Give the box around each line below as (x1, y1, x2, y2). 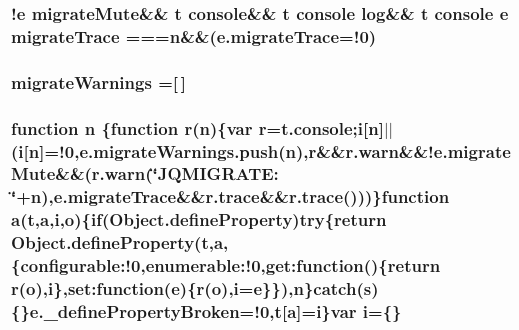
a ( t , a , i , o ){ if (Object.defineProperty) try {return (11, 207, 387, 232)
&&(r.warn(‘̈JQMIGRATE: (55, 161, 279, 186)
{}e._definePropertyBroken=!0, (11, 298, 275, 323)
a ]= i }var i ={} (287, 298, 402, 323)
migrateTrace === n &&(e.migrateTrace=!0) (11, 23, 377, 48)
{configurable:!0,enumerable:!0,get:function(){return (11, 253, 441, 278)
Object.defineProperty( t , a (11, 230, 224, 255)
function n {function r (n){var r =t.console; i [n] (11, 115, 384, 140)
